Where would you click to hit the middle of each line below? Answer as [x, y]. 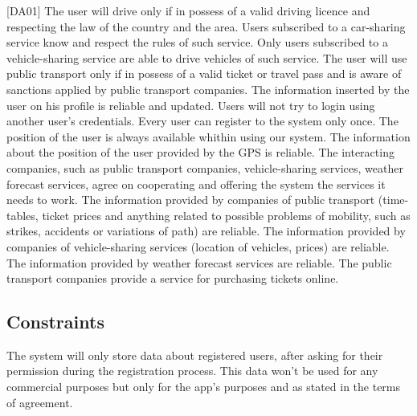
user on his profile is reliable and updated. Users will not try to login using [191, 105]
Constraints [55, 322]
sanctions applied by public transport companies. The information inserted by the [208, 89]
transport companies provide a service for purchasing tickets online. [173, 278]
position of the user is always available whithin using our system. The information [208, 136]
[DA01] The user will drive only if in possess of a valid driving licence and [188, 10]
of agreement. [40, 402]
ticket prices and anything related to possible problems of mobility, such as [226, 215]
